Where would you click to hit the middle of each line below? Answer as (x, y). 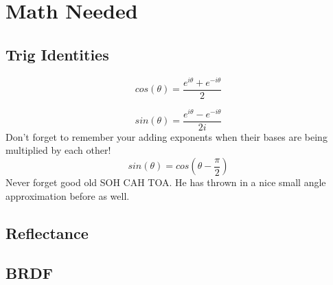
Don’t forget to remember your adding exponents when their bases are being (166, 136)
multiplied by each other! (58, 150)
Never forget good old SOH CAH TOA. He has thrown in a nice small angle (166, 182)
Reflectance (47, 232)
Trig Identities (57, 54)
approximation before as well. (68, 195)
